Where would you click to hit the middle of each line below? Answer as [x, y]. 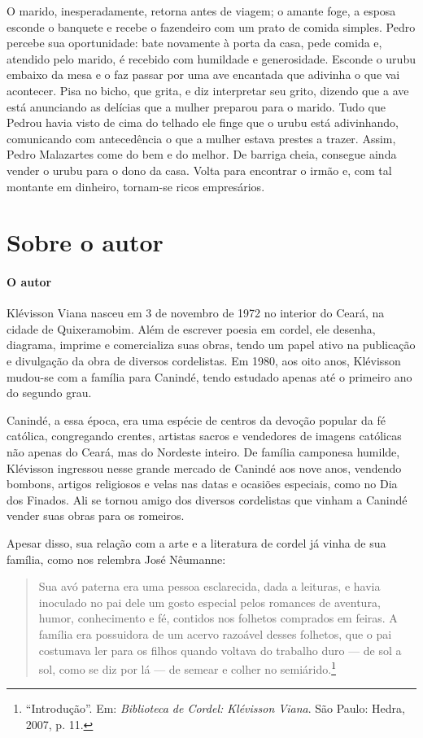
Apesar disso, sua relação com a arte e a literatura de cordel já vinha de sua [196, 543]
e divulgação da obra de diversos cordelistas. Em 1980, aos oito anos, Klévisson [204, 361]
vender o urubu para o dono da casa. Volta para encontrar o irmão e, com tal [199, 170]
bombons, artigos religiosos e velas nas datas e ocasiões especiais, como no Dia [202, 484]
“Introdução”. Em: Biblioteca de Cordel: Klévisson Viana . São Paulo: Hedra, [215, 708]
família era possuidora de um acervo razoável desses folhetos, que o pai [215, 633]
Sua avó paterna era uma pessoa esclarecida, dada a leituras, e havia [209, 586]
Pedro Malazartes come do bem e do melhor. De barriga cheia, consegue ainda [202, 154]
